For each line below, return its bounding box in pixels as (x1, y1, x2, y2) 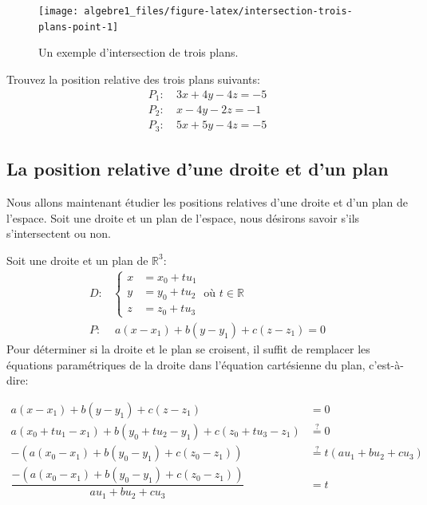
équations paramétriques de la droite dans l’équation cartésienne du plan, (6, 356, 366, 373)
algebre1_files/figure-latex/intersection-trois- (84, 6, 353, 17)
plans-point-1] (38, 21, 119, 33)
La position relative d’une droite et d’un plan (6, 156, 389, 181)
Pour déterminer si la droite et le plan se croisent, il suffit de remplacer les (6, 340, 370, 357)
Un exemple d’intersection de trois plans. (38, 44, 239, 61)
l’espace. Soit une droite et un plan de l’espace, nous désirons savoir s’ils (6, 209, 360, 226)
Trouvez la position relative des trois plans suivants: (6, 70, 260, 87)
